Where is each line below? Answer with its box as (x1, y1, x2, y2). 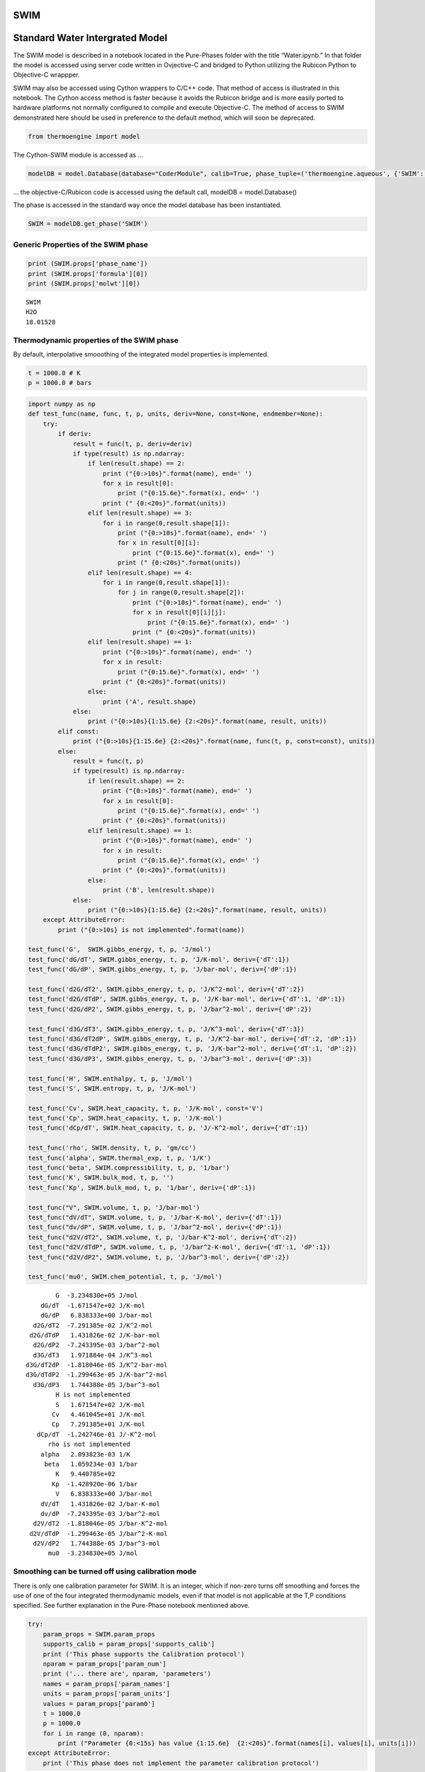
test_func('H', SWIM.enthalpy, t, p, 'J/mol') (28, 1075, 193, 1082)
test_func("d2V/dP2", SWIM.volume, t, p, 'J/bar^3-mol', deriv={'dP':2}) (28, 1253, 290, 1261)
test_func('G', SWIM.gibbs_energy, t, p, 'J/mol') (28, 946, 212, 953)
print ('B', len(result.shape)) (103, 886, 215, 895)
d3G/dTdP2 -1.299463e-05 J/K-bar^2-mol (25, 1371, 168, 1379)
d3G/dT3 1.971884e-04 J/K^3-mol (33, 1351, 153, 1359)
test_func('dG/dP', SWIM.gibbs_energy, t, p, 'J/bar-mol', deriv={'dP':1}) (28, 965, 297, 974)
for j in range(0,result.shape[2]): (117, 588, 245, 597)
